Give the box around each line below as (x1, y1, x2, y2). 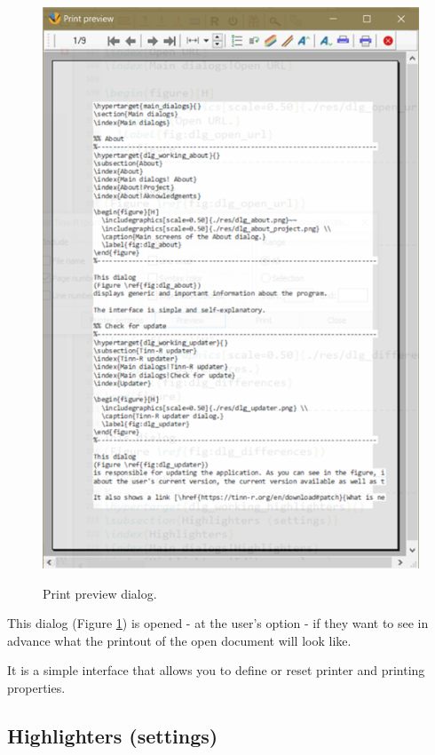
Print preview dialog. (43, 584, 157, 602)
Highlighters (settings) (7, 721, 218, 749)
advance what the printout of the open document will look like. (7, 631, 352, 649)
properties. (7, 678, 66, 696)
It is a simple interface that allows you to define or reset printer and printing (7, 661, 425, 679)
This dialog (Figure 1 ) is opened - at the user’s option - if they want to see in (7, 614, 429, 632)
